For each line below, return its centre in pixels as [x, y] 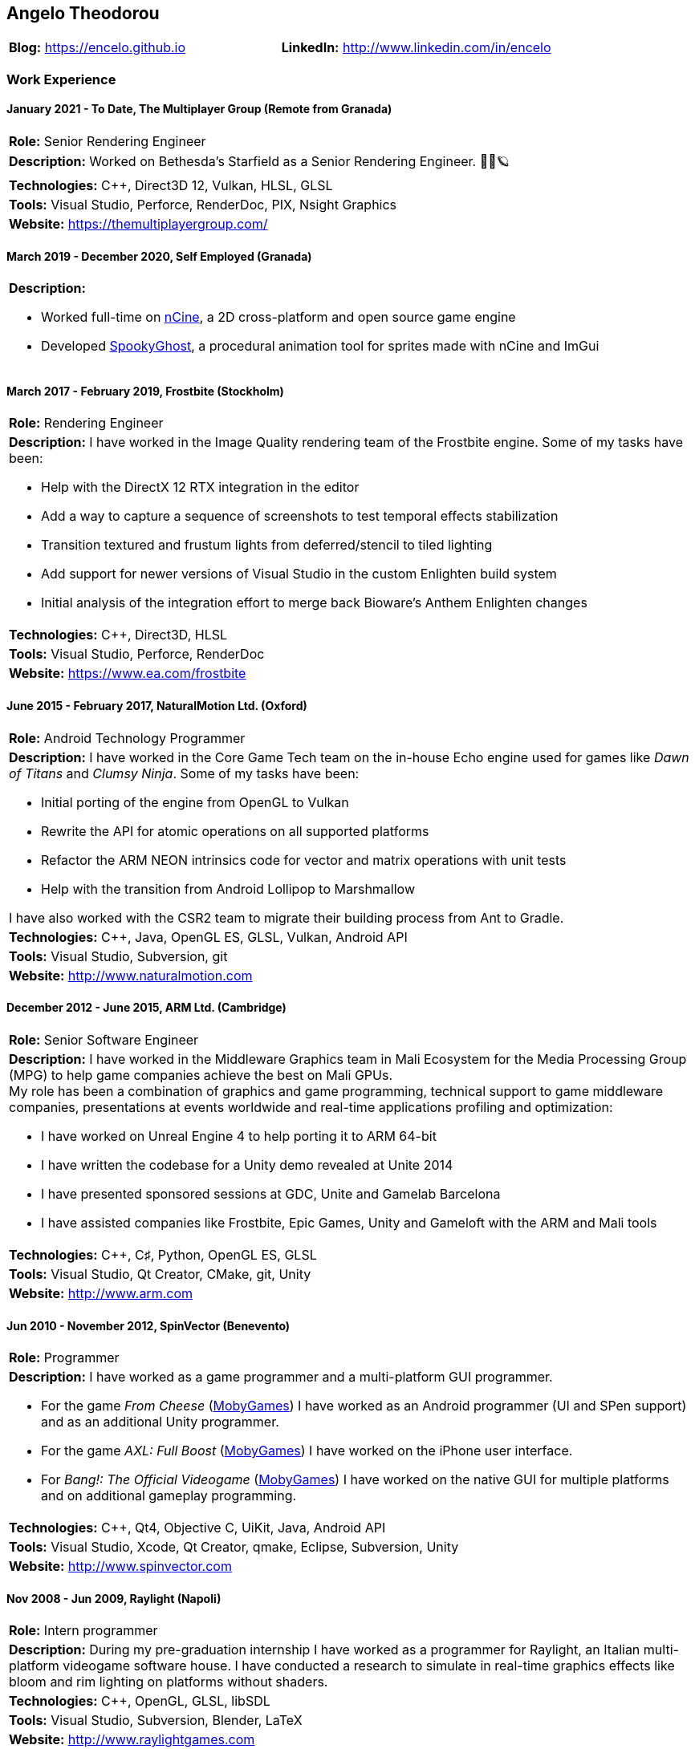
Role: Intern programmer [83, 1631]
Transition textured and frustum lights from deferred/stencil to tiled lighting [267, 545]
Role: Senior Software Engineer [104, 1039]
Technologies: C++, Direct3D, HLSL [118, 635]
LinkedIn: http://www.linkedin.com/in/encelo [416, 48]
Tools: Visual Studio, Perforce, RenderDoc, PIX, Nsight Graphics [203, 205]
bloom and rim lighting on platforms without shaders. [169, 1682]
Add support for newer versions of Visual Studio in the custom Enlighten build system [299, 574]
